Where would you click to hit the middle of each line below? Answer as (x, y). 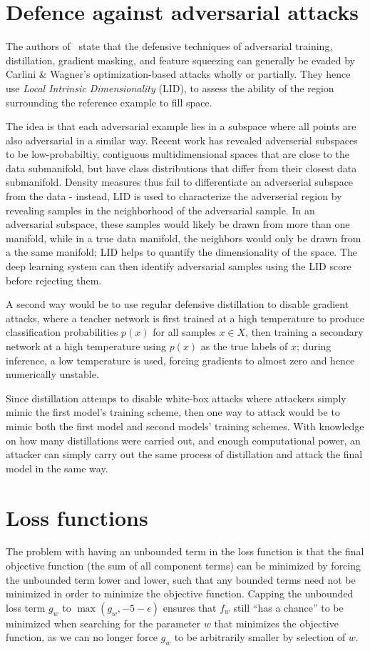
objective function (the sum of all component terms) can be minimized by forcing (184, 566)
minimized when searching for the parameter (103, 623)
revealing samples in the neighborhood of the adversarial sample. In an (160, 210)
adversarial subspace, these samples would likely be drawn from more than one (178, 224)
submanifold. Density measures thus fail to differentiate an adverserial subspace (180, 182)
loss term (26, 607)
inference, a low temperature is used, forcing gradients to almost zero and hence (180, 360)
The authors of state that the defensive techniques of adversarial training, (169, 46)
